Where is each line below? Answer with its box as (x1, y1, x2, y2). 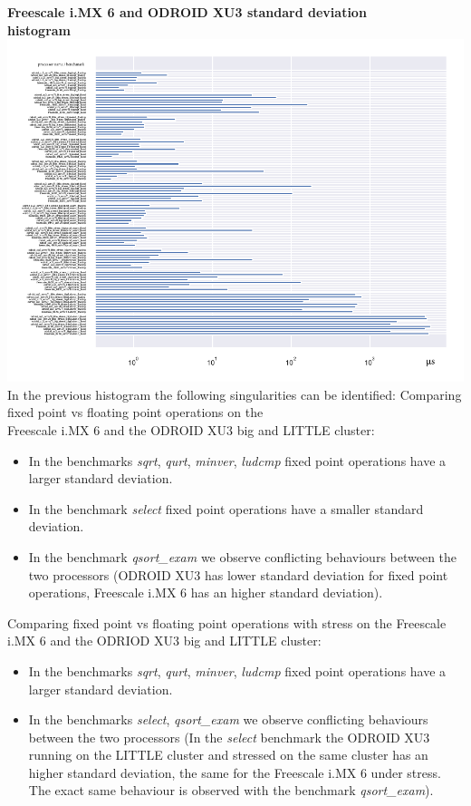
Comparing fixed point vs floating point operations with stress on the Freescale (7, 613, 447, 632)
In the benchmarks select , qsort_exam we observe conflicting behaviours (28, 710, 428, 729)
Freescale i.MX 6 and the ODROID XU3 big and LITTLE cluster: (7, 420, 375, 439)
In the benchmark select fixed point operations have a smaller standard (28, 499, 424, 518)
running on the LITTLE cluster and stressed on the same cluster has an (28, 745, 428, 764)
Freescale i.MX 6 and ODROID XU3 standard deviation (7, 3, 367, 21)
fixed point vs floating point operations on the (7, 403, 264, 422)
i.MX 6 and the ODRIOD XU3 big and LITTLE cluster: (7, 631, 322, 650)
